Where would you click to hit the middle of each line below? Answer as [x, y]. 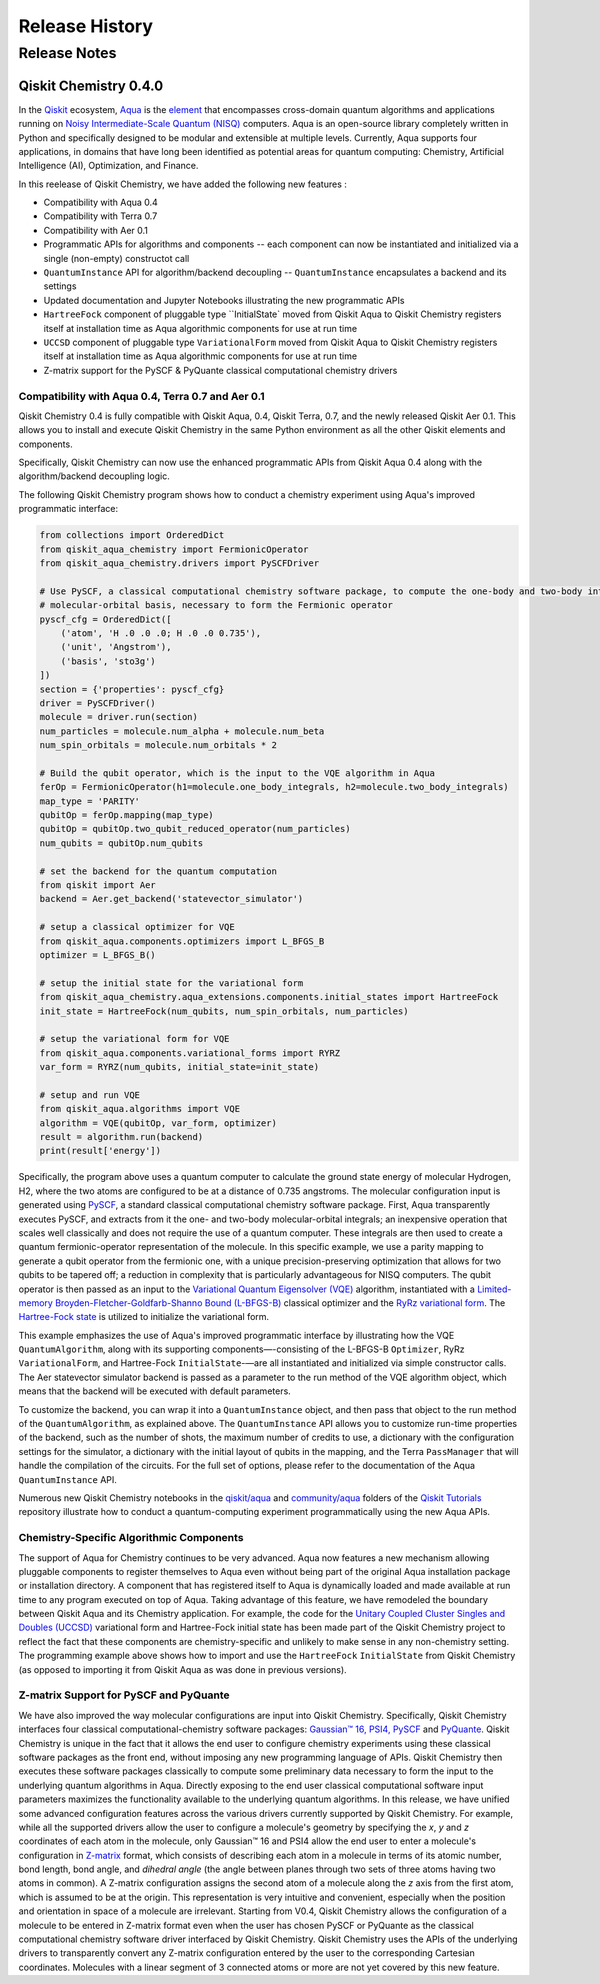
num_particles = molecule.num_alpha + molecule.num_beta [182, 731]
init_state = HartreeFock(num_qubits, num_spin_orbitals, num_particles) [224, 1011]
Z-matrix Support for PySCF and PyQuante [124, 1695]
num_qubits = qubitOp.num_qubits [121, 843]
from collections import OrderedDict [132, 535]
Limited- [494, 1289]
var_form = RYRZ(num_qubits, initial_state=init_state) [179, 1067]
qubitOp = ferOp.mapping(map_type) [126, 815]
